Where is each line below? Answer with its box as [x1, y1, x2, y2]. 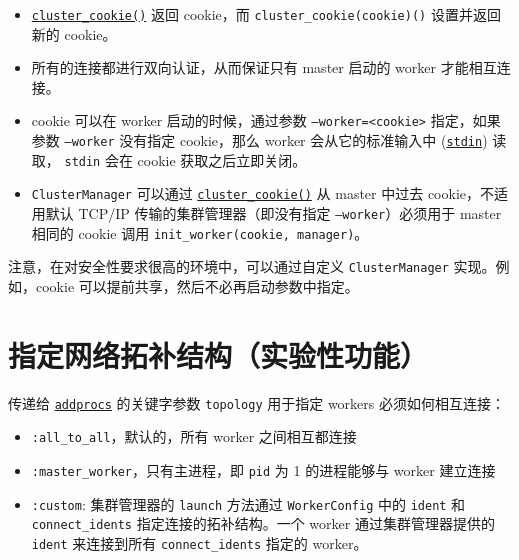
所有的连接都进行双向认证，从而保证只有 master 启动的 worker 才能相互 [31, 57, 497, 78]
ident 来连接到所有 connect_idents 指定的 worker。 [31, 533, 368, 554]
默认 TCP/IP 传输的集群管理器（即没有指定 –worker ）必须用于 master [45, 203, 502, 224]
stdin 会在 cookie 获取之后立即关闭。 [64, 149, 307, 170]
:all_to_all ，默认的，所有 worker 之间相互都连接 [31, 426, 357, 447]
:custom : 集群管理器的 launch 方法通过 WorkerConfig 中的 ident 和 [31, 493, 466, 514]
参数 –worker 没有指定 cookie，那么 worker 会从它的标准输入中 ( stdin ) [31, 130, 488, 151]
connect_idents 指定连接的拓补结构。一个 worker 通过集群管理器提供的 [31, 513, 495, 534]
